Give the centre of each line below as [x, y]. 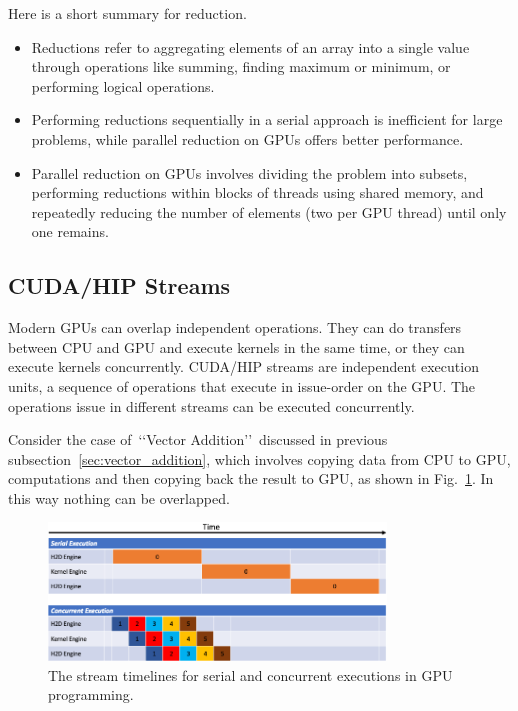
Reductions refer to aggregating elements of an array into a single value [250, 46]
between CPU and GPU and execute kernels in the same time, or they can [236, 346]
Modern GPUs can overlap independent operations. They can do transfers [235, 327]
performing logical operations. [123, 85]
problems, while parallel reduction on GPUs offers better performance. [247, 138]
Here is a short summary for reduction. [127, 13]
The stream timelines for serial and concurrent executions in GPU [250, 674]
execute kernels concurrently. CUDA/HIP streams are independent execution [243, 366]
